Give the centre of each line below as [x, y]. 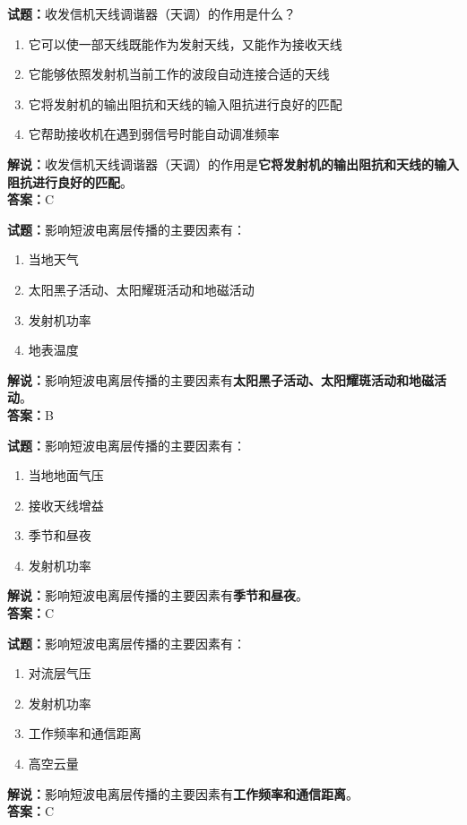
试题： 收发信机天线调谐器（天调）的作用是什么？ [151, 13]
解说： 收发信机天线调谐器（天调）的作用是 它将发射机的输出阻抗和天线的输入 [233, 163]
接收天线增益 [66, 505]
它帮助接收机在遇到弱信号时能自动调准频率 [154, 134]
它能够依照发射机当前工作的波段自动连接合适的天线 [179, 74]
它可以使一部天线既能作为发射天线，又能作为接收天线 [185, 43]
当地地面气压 [66, 475]
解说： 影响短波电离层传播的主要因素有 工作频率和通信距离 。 [183, 793]
